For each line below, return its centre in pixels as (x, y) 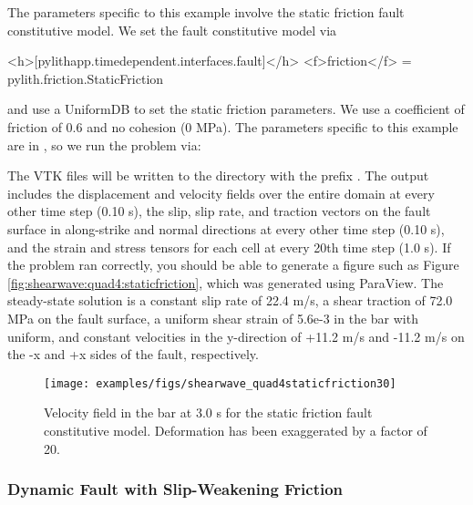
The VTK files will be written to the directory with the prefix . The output (218, 175)
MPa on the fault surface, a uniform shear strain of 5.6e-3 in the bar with (213, 318)
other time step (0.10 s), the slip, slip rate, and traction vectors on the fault (219, 211)
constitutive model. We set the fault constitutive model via (172, 30)
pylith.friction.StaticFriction (86, 78)
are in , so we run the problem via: (104, 144)
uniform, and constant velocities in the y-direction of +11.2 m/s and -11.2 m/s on (236, 336)
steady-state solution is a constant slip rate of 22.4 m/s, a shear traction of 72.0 (230, 300)
